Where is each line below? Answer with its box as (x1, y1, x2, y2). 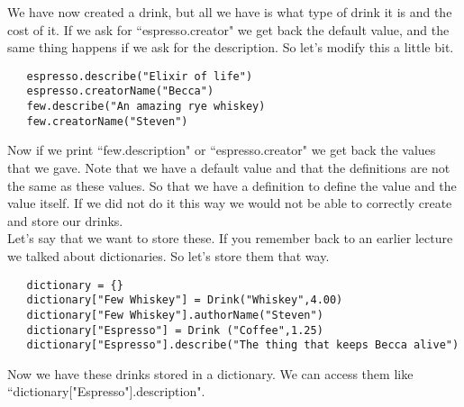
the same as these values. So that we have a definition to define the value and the (7, 176, 457, 194)
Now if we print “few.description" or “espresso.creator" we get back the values (7, 140, 436, 159)
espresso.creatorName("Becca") (26, 85, 214, 98)
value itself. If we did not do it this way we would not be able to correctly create (7, 194, 452, 213)
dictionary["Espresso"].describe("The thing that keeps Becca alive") (26, 339, 459, 352)
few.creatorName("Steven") (26, 114, 188, 128)
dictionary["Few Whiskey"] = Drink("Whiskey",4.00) (26, 294, 343, 307)
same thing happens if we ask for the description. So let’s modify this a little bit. (7, 38, 454, 57)
